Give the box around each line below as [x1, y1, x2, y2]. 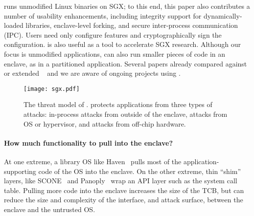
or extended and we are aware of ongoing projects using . [4, 68, 181, 78]
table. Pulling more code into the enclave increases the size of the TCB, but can [4, 185, 244, 195]
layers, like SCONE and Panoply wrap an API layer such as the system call [4, 175, 237, 186]
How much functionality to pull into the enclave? [4, 137, 173, 148]
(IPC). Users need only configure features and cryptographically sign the [4, 29, 222, 40]
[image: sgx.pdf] [23, 85, 80, 92]
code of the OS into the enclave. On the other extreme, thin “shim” [38, 166, 241, 176]
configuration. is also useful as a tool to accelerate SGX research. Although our [4, 39, 241, 49]
